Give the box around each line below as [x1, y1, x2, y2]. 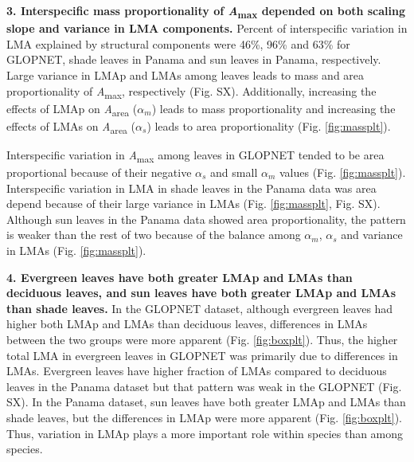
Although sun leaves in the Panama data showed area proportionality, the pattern [6, 210, 406, 227]
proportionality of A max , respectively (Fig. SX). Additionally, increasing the [6, 82, 377, 101]
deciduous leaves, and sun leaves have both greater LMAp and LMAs [6, 284, 396, 301]
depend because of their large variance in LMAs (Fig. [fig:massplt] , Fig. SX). [6, 195, 381, 212]
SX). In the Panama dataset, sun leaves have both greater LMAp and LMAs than [6, 393, 406, 410]
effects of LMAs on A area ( [6, 117, 136, 136]
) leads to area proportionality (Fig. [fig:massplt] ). [146, 117, 391, 134]
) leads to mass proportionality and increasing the [151, 100, 396, 116]
